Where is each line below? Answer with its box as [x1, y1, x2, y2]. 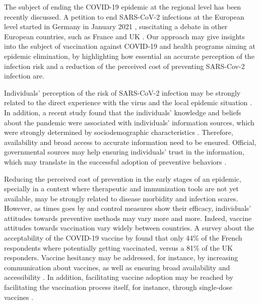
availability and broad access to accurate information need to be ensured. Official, [4, 136, 256, 147]
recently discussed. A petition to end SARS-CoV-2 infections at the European [4, 11, 244, 22]
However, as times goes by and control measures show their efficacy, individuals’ [4, 203, 251, 213]
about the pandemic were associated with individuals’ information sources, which [4, 117, 254, 127]
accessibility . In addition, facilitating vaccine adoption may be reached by [4, 272, 233, 282]
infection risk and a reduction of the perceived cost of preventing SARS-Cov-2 [4, 60, 245, 71]
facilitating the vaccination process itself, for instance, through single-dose [4, 282, 232, 292]
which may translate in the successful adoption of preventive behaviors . [4, 156, 227, 167]
